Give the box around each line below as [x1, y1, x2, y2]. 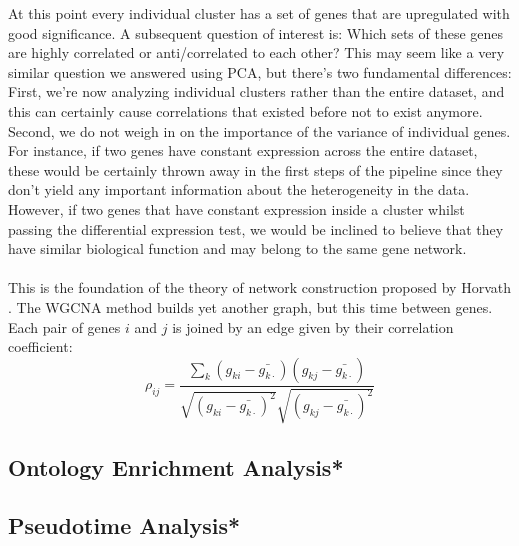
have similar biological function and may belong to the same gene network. [8, 238, 467, 259]
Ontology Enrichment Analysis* [8, 451, 344, 482]
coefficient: [8, 336, 73, 357]
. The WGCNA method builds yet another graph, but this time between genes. [8, 296, 493, 317]
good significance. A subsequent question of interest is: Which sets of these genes [8, 22, 504, 43]
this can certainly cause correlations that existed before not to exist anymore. [8, 100, 483, 121]
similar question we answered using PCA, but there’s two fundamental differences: [8, 61, 512, 82]
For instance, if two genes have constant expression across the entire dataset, [8, 140, 478, 161]
